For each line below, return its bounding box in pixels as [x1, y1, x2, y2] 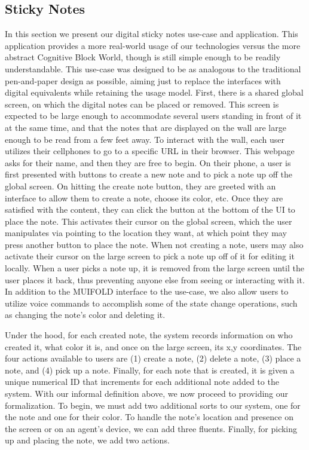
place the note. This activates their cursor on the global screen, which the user [5, 215, 292, 227]
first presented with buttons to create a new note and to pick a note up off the [5, 168, 292, 180]
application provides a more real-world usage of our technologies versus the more [5, 39, 301, 51]
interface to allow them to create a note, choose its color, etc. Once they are [5, 191, 283, 204]
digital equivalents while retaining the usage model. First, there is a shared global [5, 86, 304, 99]
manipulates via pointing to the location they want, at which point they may [5, 226, 287, 239]
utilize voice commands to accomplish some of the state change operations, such [5, 296, 298, 309]
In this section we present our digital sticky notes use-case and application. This [5, 27, 298, 40]
